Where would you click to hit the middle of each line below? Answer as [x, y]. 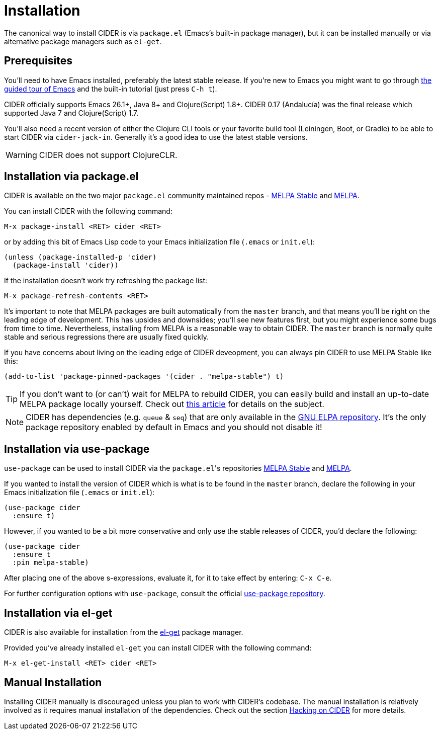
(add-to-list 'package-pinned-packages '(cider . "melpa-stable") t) [144, 377]
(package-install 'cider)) [65, 265]
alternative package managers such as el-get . [83, 41]
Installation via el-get [58, 613]
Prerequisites [38, 61]
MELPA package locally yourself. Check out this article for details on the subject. [172, 404]
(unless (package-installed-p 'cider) [80, 257]
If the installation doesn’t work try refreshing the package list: [106, 281]
